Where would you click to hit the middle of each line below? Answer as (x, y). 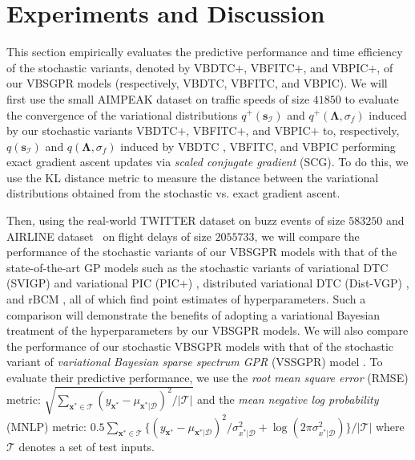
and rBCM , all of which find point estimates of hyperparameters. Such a (186, 299)
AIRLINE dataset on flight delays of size (109, 236)
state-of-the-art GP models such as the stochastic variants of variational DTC (197, 267)
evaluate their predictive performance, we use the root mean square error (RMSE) (207, 377)
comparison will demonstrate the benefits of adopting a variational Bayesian (193, 314)
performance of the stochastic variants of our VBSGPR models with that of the (202, 252)
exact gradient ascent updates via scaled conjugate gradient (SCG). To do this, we (207, 162)
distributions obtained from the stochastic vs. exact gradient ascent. (173, 193)
